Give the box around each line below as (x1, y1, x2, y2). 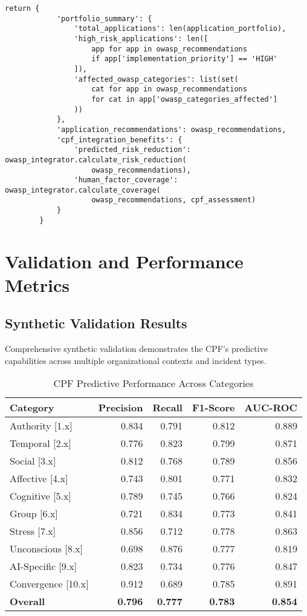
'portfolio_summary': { (56, 14, 152, 23)
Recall (152, 400, 183, 415)
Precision (98, 400, 143, 415)
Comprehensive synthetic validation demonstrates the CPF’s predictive (5, 342, 268, 355)
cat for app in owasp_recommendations (91, 85, 247, 94)
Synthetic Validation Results (5, 314, 187, 333)
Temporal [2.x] (10, 436, 71, 451)
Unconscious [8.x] (10, 541, 83, 556)
